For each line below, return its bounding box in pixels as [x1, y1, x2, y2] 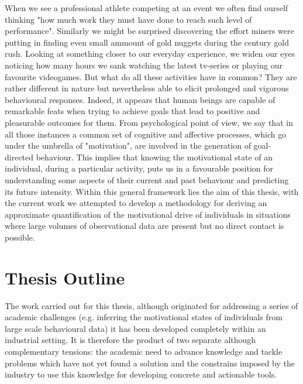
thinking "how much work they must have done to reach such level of [5, 13, 252, 25]
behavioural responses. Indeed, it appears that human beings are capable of [5, 93, 276, 105]
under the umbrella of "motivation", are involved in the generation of [5, 139, 251, 152]
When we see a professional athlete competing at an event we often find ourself [5, 2, 288, 13]
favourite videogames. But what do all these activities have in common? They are [5, 70, 297, 83]
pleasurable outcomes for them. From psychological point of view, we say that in [5, 116, 293, 128]
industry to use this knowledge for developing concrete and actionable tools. [5, 368, 277, 380]
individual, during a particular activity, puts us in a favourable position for [5, 162, 274, 174]
